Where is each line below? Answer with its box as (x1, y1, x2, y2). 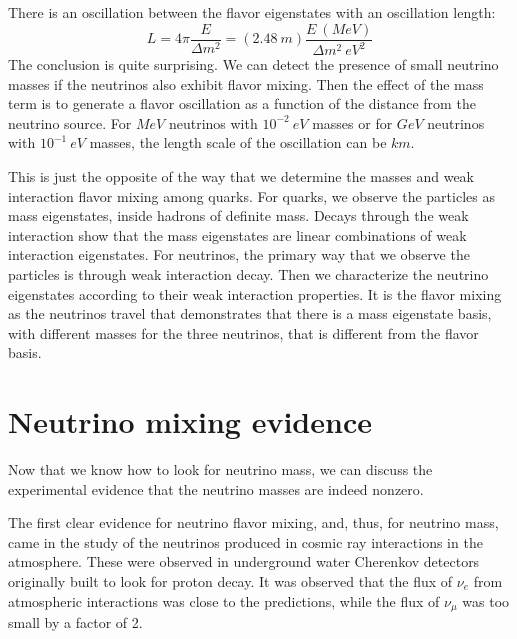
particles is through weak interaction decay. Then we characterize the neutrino (8, 263, 489, 284)
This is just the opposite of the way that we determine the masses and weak (8, 165, 475, 186)
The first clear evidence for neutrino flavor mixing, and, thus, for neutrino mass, (8, 512, 499, 533)
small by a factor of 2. (8, 612, 143, 633)
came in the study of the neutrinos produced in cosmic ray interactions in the (8, 531, 483, 552)
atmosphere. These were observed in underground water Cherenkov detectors (8, 551, 480, 572)
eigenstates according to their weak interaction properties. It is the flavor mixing (8, 283, 502, 304)
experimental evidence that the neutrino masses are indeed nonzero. (8, 478, 424, 499)
